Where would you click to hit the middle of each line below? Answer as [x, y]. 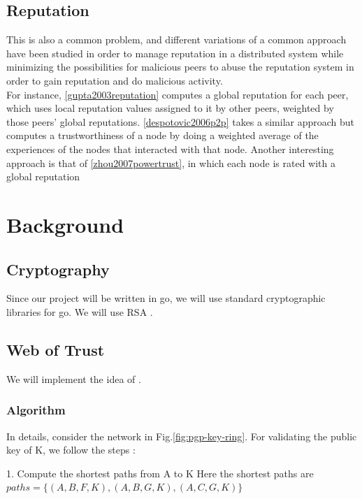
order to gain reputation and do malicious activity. [115, 80]
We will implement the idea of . [74, 378]
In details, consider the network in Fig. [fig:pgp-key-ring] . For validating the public [182, 436]
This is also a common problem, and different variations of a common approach [176, 39]
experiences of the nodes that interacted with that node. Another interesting [170, 149]
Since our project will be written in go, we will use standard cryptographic [166, 298]
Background [65, 224]
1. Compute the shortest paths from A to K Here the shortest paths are [160, 473]
